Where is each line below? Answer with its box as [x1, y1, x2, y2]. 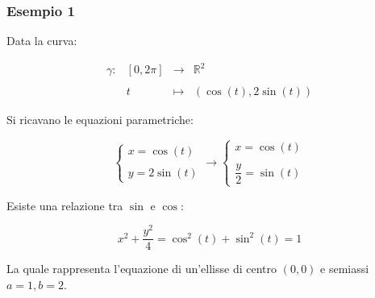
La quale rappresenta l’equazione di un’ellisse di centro [6, 260, 277, 277]
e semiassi [320, 260, 369, 277]
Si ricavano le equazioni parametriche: [6, 111, 194, 128]
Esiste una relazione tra [6, 197, 123, 213]
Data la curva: [6, 32, 77, 49]
